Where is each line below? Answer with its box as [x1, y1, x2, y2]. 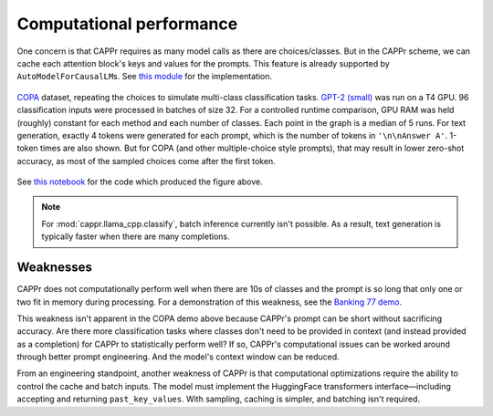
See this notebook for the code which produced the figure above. [16, 176, 264, 187]
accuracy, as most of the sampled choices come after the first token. [16, 155, 276, 166]
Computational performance [16, 14, 238, 34]
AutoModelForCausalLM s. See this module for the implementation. [16, 71, 273, 82]
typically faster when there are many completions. [41, 231, 230, 242]
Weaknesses [16, 260, 93, 276]
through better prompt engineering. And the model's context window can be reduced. [16, 351, 340, 362]
